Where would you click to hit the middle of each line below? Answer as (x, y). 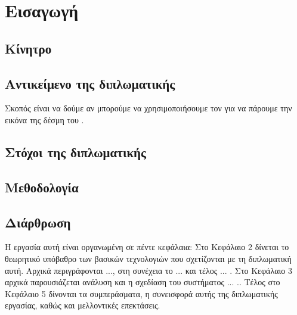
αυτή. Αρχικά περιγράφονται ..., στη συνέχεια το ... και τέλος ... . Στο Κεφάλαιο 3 (148, 270)
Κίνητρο (28, 48)
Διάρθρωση (38, 222)
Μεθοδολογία (42, 187)
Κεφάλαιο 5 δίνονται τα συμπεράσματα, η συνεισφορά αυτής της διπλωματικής (141, 293)
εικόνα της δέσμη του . (44, 119)
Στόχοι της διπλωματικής (75, 152)
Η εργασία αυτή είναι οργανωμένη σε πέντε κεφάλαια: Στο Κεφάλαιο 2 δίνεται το (147, 247)
